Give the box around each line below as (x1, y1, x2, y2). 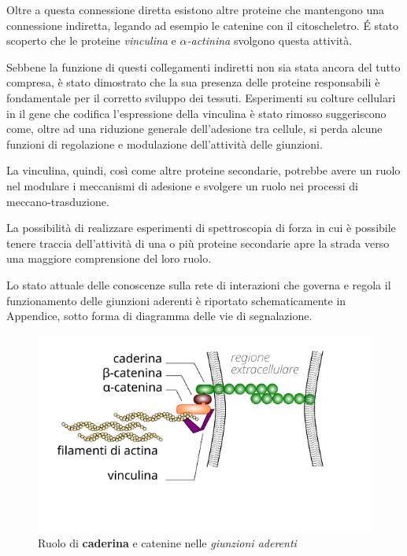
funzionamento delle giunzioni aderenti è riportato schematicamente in (6, 292, 346, 308)
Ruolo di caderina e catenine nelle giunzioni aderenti (38, 535, 297, 551)
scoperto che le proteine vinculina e (6, 32, 176, 49)
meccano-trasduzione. (6, 193, 109, 209)
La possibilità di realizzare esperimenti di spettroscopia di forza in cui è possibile (6, 219, 396, 236)
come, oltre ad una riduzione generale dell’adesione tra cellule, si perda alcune (6, 120, 383, 137)
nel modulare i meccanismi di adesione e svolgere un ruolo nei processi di (6, 177, 358, 193)
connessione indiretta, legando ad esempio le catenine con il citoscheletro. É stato (6, 17, 399, 33)
